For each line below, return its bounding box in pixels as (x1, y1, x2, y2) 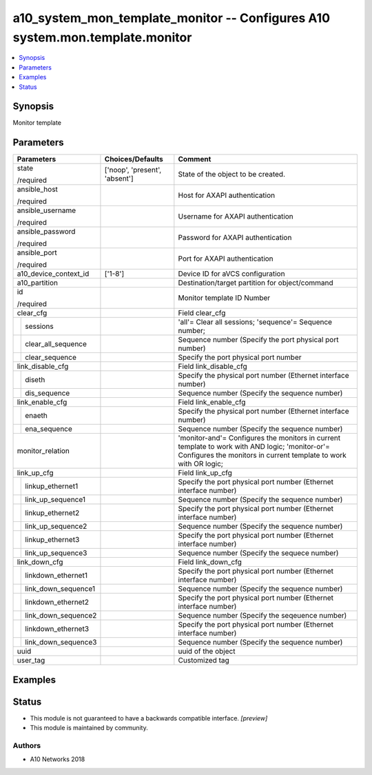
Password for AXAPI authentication (178, 233, 292, 243)
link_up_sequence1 (25, 495, 86, 505)
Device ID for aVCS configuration (178, 269, 285, 279)
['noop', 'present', (104, 165, 162, 175)
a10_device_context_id (17, 269, 90, 279)
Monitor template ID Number (178, 293, 271, 303)
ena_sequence (25, 424, 72, 434)
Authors (12, 741, 41, 751)
